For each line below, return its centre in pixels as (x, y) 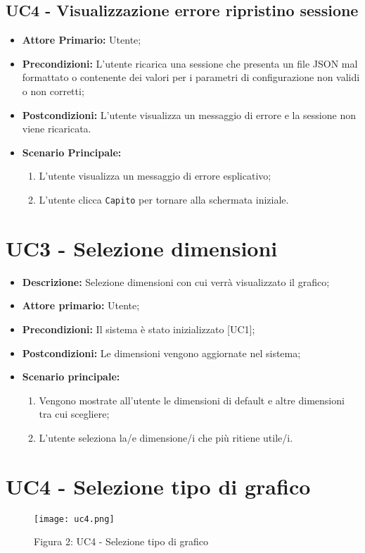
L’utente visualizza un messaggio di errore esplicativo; (155, 176)
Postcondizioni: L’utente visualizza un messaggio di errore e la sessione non (189, 114)
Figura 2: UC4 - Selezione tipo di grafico (121, 541)
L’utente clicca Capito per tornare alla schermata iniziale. (164, 199)
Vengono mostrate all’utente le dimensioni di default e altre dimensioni (192, 400)
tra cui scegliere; (74, 414)
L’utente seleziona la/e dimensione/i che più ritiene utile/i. (166, 437)
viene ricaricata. (57, 129)
